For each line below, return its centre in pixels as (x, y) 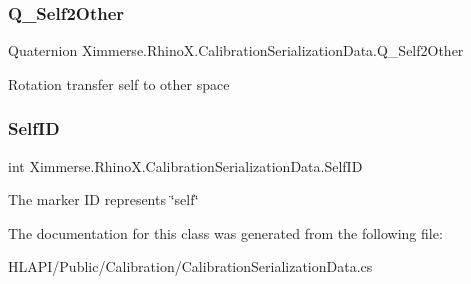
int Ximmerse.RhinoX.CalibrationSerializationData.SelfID (185, 165)
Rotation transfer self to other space (119, 83)
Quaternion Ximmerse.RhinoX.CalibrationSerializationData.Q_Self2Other (236, 50)
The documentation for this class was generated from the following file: (225, 232)
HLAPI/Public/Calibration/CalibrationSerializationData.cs (190, 266)
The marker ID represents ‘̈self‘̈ (103, 199)
